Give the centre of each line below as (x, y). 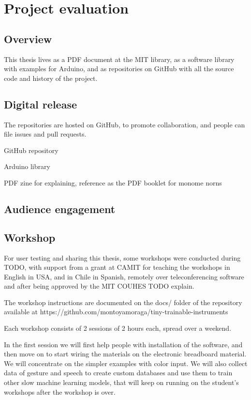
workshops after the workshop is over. (60, 392)
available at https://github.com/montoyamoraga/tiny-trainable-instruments (116, 312)
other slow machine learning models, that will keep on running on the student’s (121, 382)
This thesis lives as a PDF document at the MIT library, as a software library (119, 59)
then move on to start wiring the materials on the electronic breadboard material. (125, 354)
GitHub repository (31, 150)
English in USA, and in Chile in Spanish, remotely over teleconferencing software (124, 276)
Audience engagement (60, 208)
